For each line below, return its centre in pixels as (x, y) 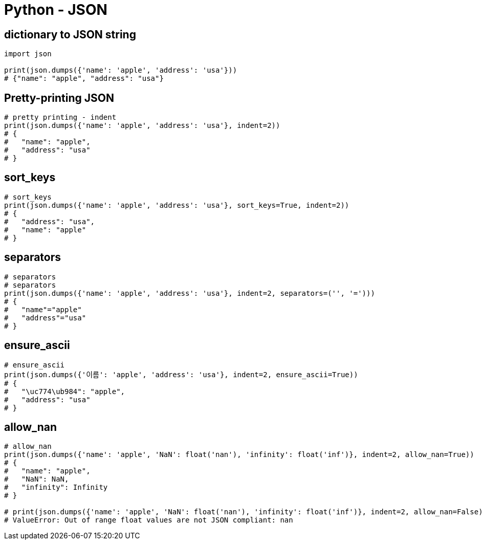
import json (28, 54)
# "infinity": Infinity (56, 487)
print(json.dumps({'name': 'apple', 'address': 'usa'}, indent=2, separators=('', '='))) (190, 293)
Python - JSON (56, 10)
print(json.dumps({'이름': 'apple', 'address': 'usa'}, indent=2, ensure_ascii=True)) (181, 374)
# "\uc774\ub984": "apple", (65, 391)
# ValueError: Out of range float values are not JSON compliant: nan (149, 520)
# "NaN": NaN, (37, 479)
